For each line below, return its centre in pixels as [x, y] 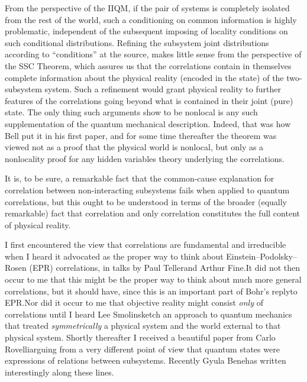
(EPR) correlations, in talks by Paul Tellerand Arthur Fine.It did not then [165, 268]
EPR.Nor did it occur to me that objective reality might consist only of [134, 302]
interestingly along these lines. [59, 372]
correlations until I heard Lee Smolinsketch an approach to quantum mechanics [148, 314]
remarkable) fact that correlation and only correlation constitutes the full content [152, 213]
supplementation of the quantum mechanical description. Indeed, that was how [148, 123]
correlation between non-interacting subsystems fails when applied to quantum [147, 190]
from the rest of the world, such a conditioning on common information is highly [151, 19]
